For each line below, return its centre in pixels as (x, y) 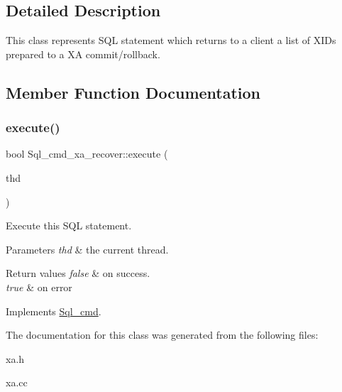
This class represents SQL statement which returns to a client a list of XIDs (171, 40)
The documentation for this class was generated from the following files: (162, 335)
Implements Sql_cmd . (54, 311)
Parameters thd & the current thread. (87, 249)
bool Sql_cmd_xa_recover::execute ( (87, 154)
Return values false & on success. (78, 273)
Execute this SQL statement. (69, 225)
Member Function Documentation (133, 92)
